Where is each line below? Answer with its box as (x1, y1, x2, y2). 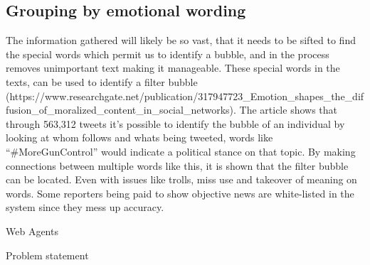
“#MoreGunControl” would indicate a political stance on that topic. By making (6, 144, 356, 158)
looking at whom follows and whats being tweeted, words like (6, 130, 273, 145)
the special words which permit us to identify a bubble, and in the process (6, 46, 329, 61)
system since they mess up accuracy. (6, 200, 164, 215)
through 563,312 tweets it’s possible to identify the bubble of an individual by (6, 116, 345, 131)
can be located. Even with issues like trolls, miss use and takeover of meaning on (6, 172, 357, 187)
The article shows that (239, 102, 338, 117)
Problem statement (6, 247, 89, 262)
